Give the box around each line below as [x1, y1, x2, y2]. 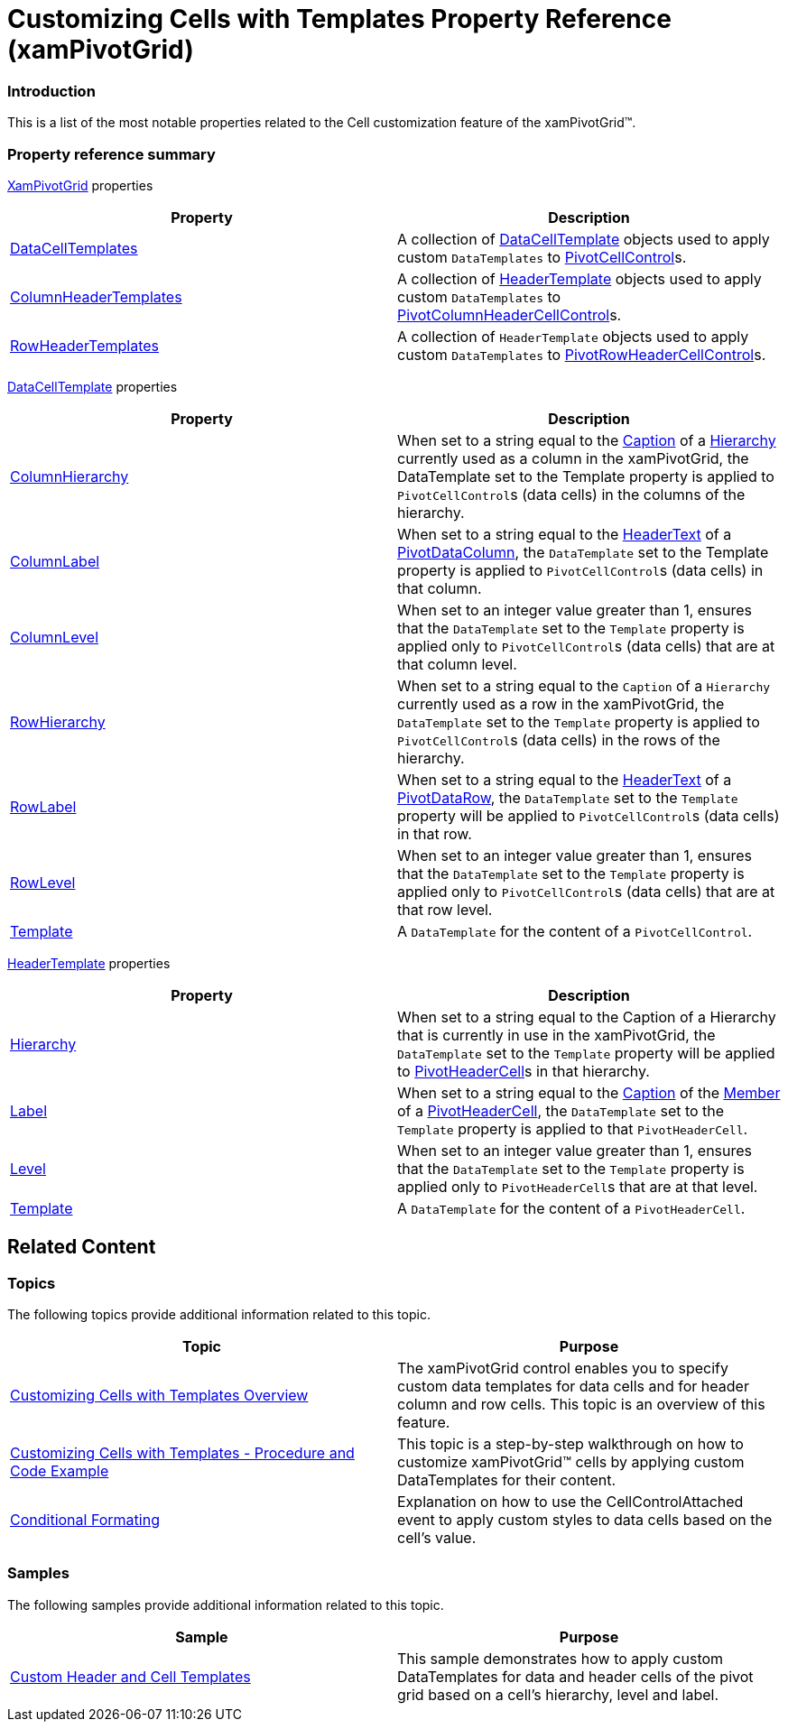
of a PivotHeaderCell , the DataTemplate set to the [397, 1101, 725, 1120]
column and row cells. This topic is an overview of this [397, 1395, 765, 1414]
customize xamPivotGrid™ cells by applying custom [397, 1453, 745, 1472]
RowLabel [10, 797, 77, 816]
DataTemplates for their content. [397, 1471, 616, 1490]
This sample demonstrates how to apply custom [397, 1649, 724, 1668]
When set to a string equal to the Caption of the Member [397, 1083, 781, 1102]
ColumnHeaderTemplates [10, 287, 182, 306]
